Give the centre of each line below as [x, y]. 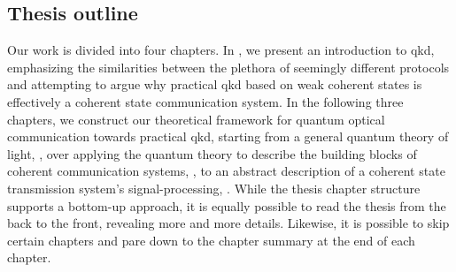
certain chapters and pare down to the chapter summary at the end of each [211, 240]
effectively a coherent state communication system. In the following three [205, 101]
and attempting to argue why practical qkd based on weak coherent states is [215, 84]
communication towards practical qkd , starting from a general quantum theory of [228, 136]
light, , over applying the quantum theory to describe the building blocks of [212, 153]
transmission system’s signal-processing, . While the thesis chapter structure [214, 188]
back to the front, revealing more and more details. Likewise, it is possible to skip [228, 223]
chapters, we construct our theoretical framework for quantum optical [196, 119]
